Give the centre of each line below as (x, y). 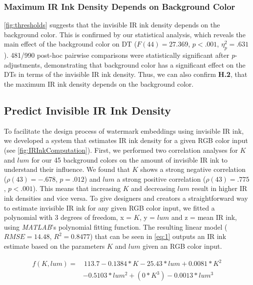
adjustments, (23, 64)
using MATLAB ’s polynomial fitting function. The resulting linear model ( (116, 226)
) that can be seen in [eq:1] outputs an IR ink (158, 236)
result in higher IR (220, 188)
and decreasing (153, 188)
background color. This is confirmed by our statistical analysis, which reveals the (125, 34)
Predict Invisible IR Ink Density (88, 110)
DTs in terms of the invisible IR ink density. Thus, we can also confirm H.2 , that (126, 74)
